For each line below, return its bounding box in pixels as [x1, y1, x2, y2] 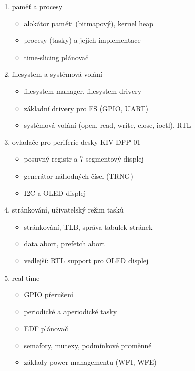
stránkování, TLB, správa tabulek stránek [24, 221, 153, 232]
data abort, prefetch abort [24, 238, 105, 249]
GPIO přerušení [24, 289, 73, 300]
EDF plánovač [24, 323, 68, 334]
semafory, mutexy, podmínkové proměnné [24, 340, 152, 350]
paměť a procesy [12, 1, 63, 11]
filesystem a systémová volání [12, 69, 102, 79]
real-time [12, 272, 40, 283]
